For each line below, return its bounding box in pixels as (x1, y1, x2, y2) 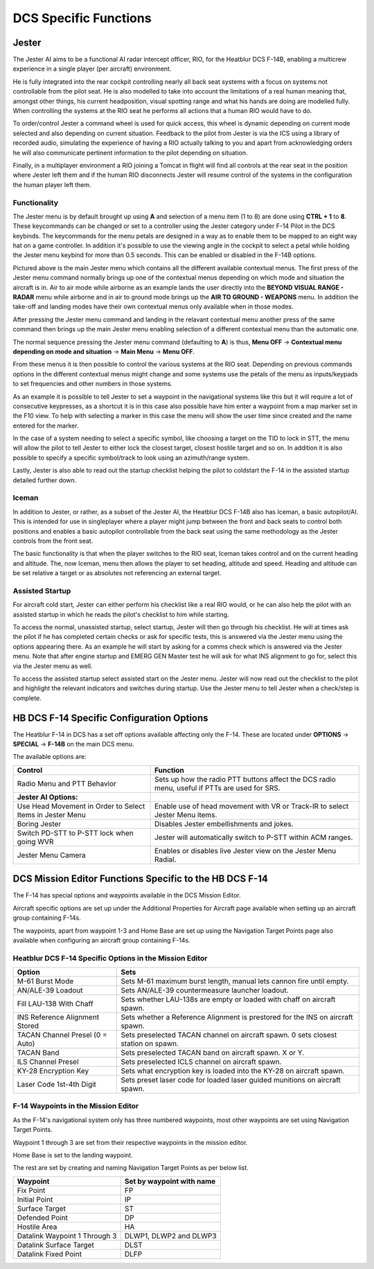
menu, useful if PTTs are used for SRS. (154, 783, 280, 793)
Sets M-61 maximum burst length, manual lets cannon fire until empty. (121, 977, 349, 986)
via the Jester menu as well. (12, 662, 93, 670)
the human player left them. (12, 180, 91, 189)
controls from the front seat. (12, 536, 93, 545)
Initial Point (17, 1194, 53, 1204)
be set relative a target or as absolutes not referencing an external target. (12, 569, 222, 577)
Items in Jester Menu (17, 809, 86, 819)
